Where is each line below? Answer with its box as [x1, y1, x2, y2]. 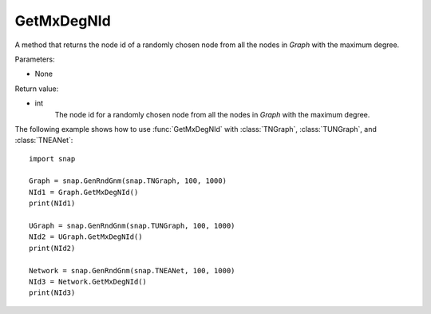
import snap [29, 154, 76, 163]
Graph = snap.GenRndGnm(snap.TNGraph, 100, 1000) [29, 177, 227, 185]
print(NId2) [29, 244, 76, 252]
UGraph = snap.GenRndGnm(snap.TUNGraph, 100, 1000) [29, 221, 235, 231]
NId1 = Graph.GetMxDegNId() [29, 188, 139, 197]
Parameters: [14, 54, 55, 64]
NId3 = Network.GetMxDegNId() [29, 276, 148, 286]
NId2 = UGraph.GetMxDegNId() [29, 233, 143, 241]
